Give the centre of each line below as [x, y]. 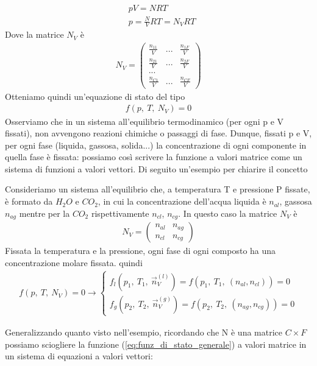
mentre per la [45, 213]
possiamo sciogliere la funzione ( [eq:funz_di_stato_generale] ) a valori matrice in [156, 344]
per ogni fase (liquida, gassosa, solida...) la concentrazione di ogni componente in [156, 145]
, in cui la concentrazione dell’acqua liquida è [182, 201]
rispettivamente [120, 213]
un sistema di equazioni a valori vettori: [79, 356]
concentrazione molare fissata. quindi [74, 262]
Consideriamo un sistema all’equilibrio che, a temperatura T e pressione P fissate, [158, 189]
